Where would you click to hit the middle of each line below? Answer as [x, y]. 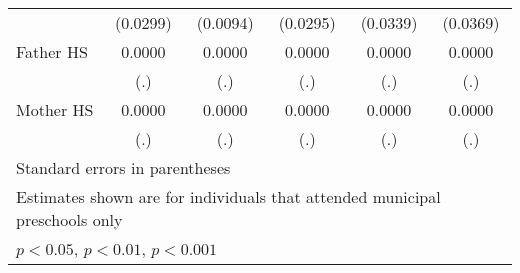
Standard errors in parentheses [123, 167]
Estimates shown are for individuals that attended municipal [228, 196]
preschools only [69, 219]
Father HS [52, 51]
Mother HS [55, 109]
